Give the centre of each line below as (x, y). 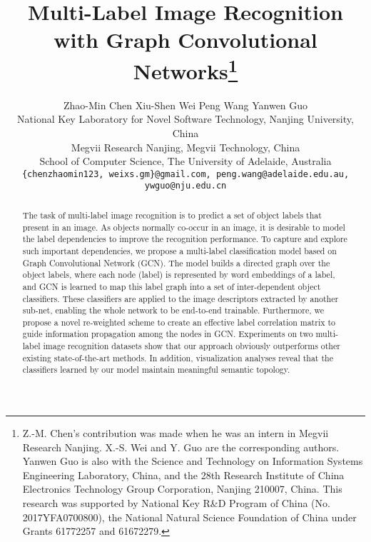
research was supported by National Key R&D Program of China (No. (176, 503)
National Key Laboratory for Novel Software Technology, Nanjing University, (185, 119)
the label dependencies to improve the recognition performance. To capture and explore (185, 239)
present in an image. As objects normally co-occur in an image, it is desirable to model (184, 227)
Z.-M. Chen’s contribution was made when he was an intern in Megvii (176, 433)
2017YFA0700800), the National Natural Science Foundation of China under (189, 517)
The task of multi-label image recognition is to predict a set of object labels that (172, 215)
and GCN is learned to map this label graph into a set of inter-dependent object (172, 286)
